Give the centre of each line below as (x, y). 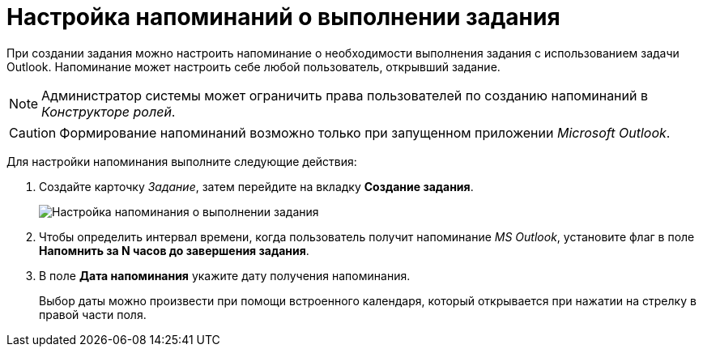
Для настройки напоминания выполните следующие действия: (182, 161)
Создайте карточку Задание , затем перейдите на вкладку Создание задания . (256, 186)
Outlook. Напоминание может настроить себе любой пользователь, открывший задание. (254, 66)
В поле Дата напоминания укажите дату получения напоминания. (225, 275)
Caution (33, 132)
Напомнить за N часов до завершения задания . (174, 250)
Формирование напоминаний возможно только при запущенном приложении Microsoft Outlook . (365, 132)
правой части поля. (93, 314)
